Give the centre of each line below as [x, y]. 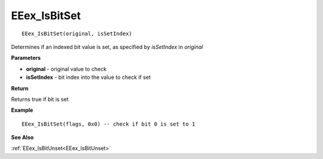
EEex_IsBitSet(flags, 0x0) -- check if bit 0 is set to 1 [109, 124]
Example [22, 110]
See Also [22, 137]
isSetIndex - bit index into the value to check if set [88, 77]
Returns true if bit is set [40, 99]
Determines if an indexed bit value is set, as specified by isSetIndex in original [107, 47]
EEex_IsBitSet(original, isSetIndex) [77, 33]
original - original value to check [66, 69]
